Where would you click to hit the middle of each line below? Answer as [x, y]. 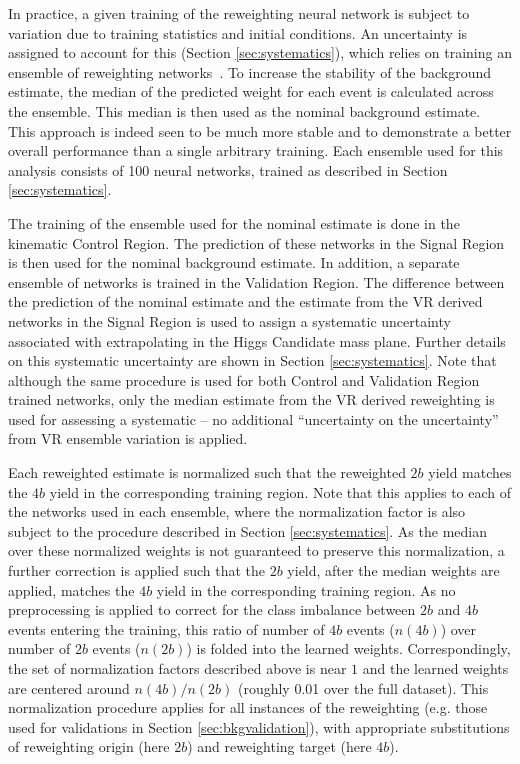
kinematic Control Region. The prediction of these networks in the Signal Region [256, 242]
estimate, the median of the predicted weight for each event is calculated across [251, 91]
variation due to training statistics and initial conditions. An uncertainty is [238, 32]
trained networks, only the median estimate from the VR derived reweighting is [251, 399]
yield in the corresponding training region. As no [306, 589]
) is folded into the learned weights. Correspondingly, [348, 648]
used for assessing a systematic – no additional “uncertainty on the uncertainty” [253, 418]
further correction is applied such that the [136, 570]
